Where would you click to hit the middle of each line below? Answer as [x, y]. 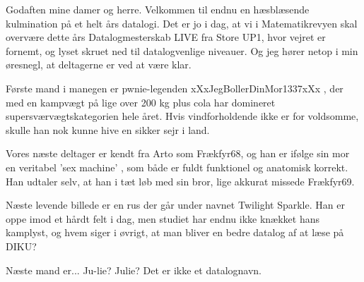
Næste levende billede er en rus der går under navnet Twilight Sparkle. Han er [175, 205]
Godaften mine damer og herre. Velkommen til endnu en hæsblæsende [158, 9]
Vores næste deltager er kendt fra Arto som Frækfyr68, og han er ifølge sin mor [178, 153]
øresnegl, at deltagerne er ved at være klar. [99, 65]
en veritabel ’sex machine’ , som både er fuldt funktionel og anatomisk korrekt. [177, 167]
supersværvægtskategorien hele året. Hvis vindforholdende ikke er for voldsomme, [182, 116]
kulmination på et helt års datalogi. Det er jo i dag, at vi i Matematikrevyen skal [182, 23]
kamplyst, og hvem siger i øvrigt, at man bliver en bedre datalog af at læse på [175, 232]
